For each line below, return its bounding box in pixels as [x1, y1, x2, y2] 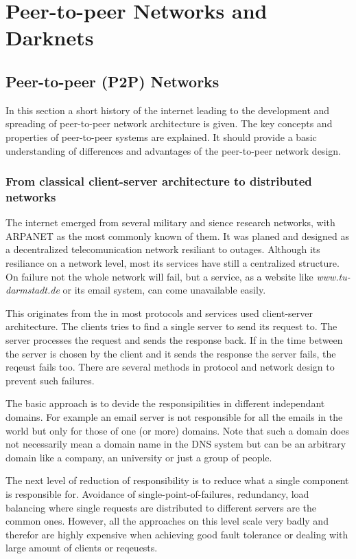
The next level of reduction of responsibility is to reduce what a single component [5, 473, 349, 487]
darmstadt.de [5, 283, 60, 297]
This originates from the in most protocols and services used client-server [5, 305, 313, 320]
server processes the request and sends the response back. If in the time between [5, 333, 343, 347]
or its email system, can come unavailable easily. [62, 283, 266, 297]
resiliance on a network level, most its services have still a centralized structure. [5, 256, 340, 270]
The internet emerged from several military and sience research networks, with [5, 215, 335, 230]
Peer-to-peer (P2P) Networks [5, 70, 219, 91]
